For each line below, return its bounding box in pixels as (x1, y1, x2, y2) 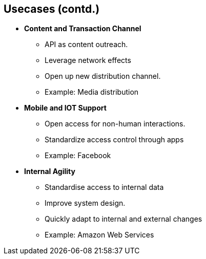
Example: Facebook (45, 151, 111, 160)
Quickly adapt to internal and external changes (45, 214, 202, 224)
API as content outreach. (45, 40, 128, 49)
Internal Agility (24, 167, 75, 176)
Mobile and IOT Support (24, 103, 107, 113)
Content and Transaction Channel (24, 24, 141, 33)
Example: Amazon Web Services (45, 230, 154, 240)
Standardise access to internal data (45, 183, 164, 192)
